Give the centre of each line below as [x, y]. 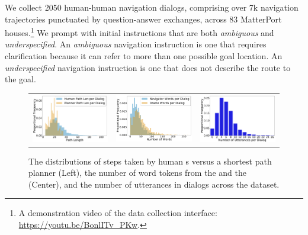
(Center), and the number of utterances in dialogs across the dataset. [154, 184]
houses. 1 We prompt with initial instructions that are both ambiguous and [139, 32]
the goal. [20, 79]
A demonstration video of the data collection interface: [118, 213]
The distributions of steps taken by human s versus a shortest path [150, 161]
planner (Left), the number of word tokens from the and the [137, 173]
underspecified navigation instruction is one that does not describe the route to [148, 67]
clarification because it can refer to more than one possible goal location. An [144, 56]
